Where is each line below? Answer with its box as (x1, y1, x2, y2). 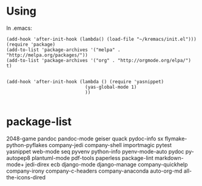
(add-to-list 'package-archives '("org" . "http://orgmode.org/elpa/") (6, 57, 191, 63)
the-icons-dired (6, 173, 46, 181)
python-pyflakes (6, 141, 48, 148)
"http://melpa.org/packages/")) (6, 52, 88, 58)
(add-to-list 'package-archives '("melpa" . (6, 47, 121, 53)
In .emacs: (6, 24, 32, 32)
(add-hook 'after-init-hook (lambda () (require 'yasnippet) (6, 78, 164, 84)
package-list (6, 115, 72, 129)
